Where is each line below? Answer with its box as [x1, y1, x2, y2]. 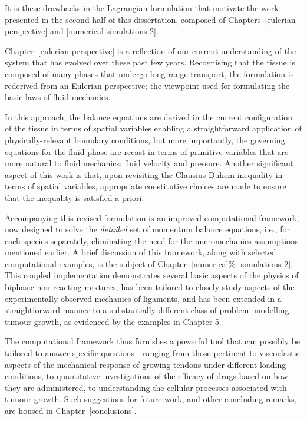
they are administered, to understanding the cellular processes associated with [5, 381, 287, 393]
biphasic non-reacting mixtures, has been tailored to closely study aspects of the [5, 281, 295, 293]
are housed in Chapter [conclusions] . [5, 404, 137, 416]
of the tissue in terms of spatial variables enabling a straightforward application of [5, 122, 302, 134]
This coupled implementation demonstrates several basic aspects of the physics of [5, 269, 299, 281]
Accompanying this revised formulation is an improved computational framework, [5, 211, 299, 223]
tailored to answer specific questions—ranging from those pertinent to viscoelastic [5, 347, 300, 359]
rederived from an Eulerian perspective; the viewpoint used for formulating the [5, 79, 290, 91]
